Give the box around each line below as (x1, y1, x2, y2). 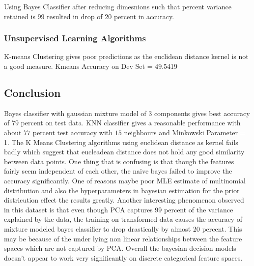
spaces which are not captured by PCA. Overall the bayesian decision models (4, 243, 236, 253)
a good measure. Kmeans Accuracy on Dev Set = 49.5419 (4, 61, 178, 71)
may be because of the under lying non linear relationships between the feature (4, 233, 242, 243)
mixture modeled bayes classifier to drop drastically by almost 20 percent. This (4, 223, 242, 234)
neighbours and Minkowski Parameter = (124, 127, 246, 137)
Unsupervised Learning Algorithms (4, 32, 146, 44)
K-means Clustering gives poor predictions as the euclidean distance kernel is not (4, 51, 249, 61)
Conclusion (4, 85, 61, 100)
